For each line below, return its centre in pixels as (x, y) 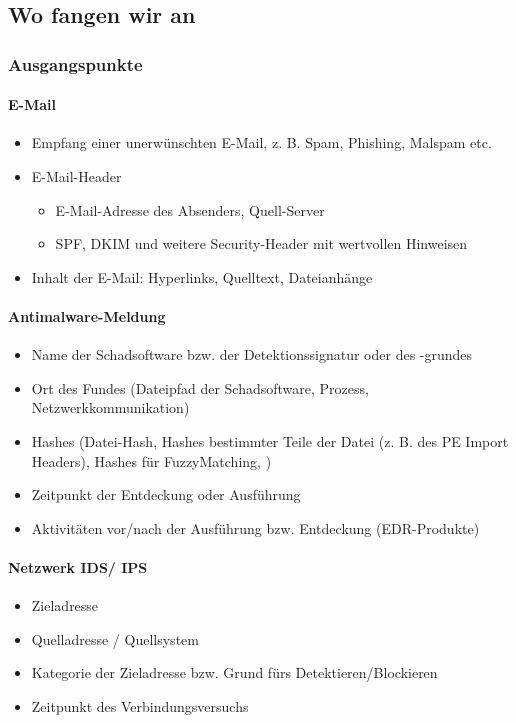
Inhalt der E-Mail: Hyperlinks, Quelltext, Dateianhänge (202, 276)
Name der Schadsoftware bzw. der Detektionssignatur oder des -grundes (252, 354)
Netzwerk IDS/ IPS (78, 566)
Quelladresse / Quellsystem (115, 638)
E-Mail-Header (76, 176)
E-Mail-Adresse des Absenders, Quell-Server (190, 209)
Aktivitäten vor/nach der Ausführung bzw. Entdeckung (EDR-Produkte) (255, 527)
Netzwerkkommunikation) (110, 407)
